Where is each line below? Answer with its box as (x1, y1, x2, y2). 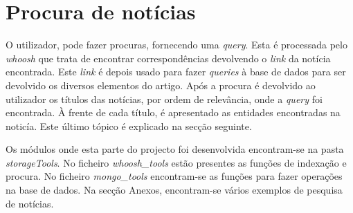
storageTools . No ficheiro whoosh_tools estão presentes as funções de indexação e (6, 155, 347, 169)
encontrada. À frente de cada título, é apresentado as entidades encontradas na (6, 105, 341, 120)
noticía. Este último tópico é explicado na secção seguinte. (6, 118, 252, 133)
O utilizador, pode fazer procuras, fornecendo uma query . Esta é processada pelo (6, 37, 347, 52)
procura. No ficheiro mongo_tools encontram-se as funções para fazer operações (6, 169, 343, 183)
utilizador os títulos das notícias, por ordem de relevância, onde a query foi (6, 91, 323, 106)
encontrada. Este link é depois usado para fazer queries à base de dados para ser (6, 64, 346, 79)
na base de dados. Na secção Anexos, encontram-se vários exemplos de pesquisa (6, 183, 343, 197)
